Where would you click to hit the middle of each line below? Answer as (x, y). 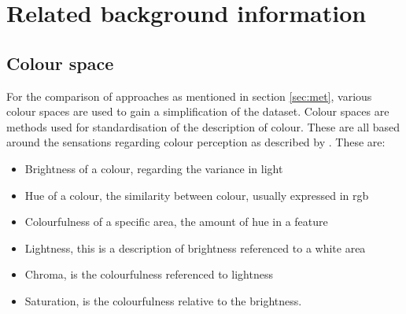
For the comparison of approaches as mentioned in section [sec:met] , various (189, 96)
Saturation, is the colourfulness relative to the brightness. (163, 300)
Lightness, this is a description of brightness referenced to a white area (195, 248)
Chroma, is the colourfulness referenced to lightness (149, 274)
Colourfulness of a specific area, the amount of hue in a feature (176, 222)
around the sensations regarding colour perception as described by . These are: (196, 142)
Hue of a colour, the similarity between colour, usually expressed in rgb (197, 195)
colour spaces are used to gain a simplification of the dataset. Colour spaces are (198, 111)
